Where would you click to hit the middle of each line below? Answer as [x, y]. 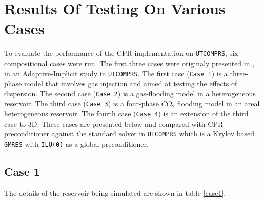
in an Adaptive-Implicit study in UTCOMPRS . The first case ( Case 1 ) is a [116, 73]
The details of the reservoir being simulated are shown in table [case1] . [115, 193]
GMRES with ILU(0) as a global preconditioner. [76, 144]
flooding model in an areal [218, 103]
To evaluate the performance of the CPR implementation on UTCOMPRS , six [121, 53]
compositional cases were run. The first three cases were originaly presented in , [129, 63]
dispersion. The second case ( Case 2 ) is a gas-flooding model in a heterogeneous [130, 93]
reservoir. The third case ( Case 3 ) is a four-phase [82, 103]
